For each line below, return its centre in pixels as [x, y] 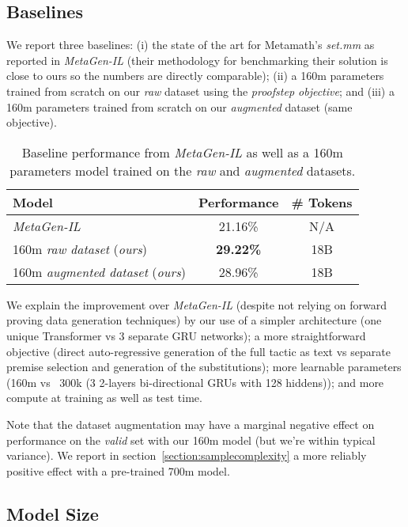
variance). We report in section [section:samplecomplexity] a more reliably [187, 455]
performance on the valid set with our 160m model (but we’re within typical [191, 440]
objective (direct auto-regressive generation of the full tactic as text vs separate [198, 351]
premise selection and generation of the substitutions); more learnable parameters [204, 367]
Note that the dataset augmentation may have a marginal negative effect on [191, 424]
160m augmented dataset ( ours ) [99, 271]
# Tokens [322, 202]
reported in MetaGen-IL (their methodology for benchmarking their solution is [197, 60]
